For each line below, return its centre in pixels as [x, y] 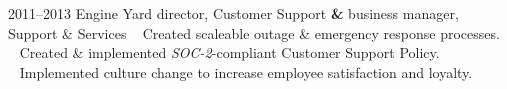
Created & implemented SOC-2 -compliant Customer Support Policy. [229, 52]
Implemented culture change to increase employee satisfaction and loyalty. [246, 71]
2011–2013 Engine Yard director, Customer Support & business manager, [233, 13]
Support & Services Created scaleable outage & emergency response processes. [254, 32]
